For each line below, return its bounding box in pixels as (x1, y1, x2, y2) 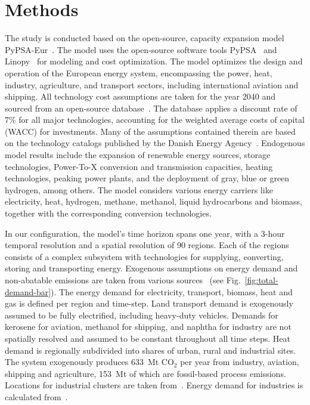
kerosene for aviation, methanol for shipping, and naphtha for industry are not (5, 320, 292, 333)
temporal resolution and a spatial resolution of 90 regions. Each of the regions (5, 239, 289, 251)
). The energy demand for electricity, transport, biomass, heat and (51, 285, 293, 298)
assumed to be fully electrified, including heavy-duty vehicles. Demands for (5, 308, 278, 321)
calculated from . (5, 390, 68, 403)
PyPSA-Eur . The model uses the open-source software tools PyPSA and (5, 43, 277, 55)
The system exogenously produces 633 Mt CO (5, 355, 174, 368)
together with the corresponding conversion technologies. (5, 207, 212, 219)
